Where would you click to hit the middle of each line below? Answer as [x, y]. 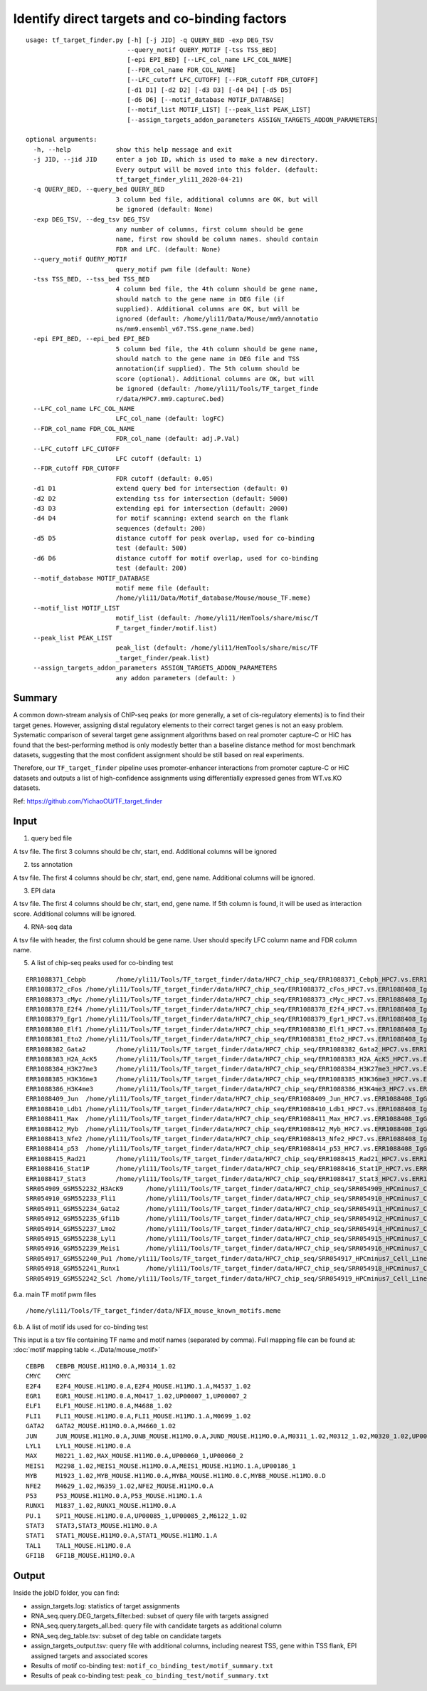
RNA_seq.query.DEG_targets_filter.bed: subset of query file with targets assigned [150, 1615]
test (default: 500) [152, 548]
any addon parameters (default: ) [176, 678]
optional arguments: [62, 140]
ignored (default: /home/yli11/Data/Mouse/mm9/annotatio [217, 319]
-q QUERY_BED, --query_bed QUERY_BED [99, 189]
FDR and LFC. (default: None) [168, 249]
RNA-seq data [52, 927]
